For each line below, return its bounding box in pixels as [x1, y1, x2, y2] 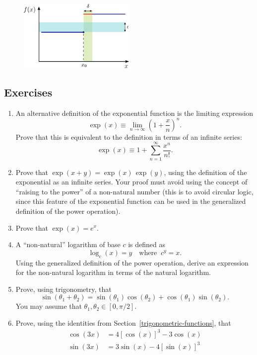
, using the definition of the [164, 167, 247, 177]
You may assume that [15, 301, 82, 311]
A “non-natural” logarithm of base [15, 239, 121, 250]
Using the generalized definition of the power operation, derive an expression [15, 257, 249, 267]
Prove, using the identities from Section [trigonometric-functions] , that [15, 317, 231, 328]
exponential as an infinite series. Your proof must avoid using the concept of [15, 177, 248, 187]
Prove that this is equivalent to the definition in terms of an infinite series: [15, 131, 242, 142]
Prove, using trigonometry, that [15, 283, 112, 294]
